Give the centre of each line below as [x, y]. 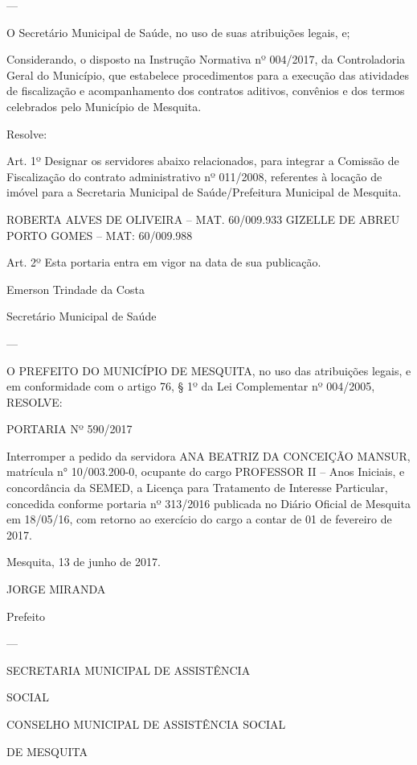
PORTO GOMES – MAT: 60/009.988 [100, 235]
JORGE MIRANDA [56, 589]
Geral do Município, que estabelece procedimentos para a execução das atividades [208, 74]
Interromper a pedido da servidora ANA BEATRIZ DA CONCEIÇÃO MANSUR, [208, 455]
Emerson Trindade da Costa [76, 289]
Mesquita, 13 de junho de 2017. [84, 562]
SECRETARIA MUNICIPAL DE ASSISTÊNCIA [129, 670]
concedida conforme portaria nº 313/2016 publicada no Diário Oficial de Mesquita [208, 503]
